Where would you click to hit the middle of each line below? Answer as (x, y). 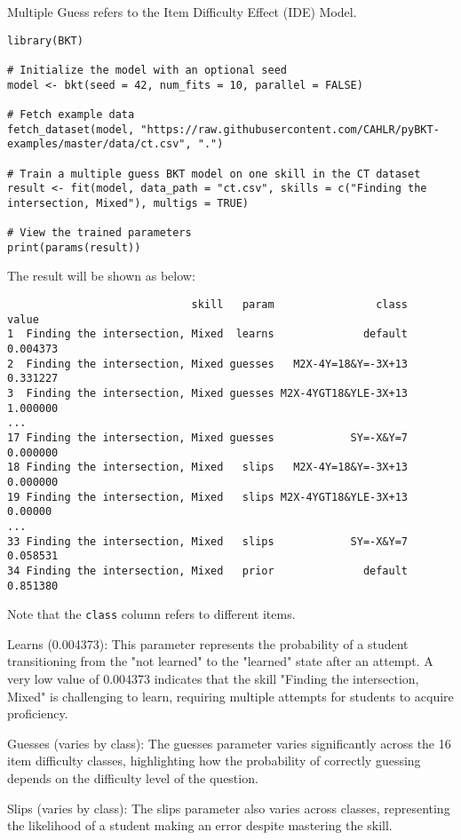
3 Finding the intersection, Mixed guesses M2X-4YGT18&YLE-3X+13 (208, 393)
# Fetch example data (71, 114)
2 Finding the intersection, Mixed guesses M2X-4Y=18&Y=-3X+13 (208, 364)
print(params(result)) (74, 247)
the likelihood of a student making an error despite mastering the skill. (200, 825)
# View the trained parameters (99, 233)
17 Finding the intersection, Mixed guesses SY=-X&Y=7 (208, 437)
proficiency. (38, 713)
